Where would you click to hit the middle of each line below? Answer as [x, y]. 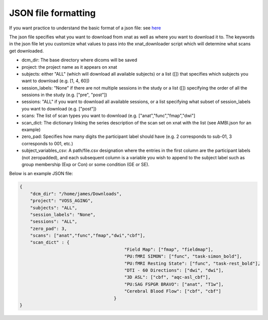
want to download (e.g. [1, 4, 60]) [56, 81]
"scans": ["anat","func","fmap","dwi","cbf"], [88, 236]
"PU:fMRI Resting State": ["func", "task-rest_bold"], [192, 263]
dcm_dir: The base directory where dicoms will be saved [79, 60]
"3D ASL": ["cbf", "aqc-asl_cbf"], [167, 277]
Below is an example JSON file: [41, 174]
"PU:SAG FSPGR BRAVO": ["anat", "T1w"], [174, 284]
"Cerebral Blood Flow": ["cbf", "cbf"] [173, 291]
